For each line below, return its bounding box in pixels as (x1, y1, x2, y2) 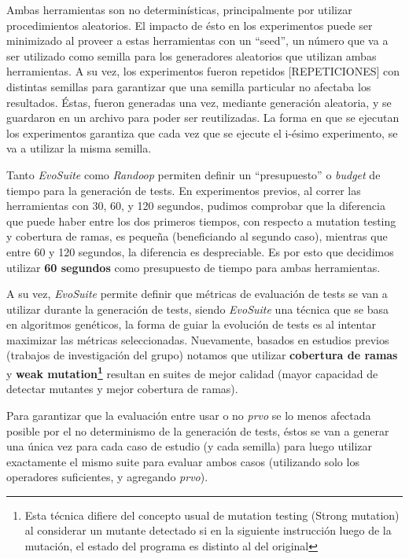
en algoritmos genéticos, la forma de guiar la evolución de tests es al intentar (6, 316, 376, 333)
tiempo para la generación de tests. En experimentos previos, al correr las (6, 182, 361, 198)
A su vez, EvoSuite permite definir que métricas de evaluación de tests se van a (6, 285, 388, 302)
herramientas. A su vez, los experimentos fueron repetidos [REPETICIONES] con (6, 63, 400, 79)
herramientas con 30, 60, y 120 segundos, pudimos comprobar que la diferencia (6, 197, 385, 214)
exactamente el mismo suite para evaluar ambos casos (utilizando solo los (6, 453, 359, 469)
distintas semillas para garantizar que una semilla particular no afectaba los (6, 78, 371, 94)
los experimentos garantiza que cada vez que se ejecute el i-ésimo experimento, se (6, 124, 398, 141)
